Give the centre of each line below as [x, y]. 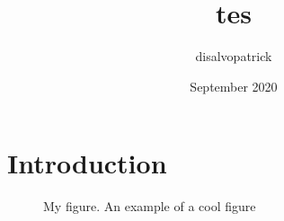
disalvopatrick [234, 56]
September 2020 [234, 86]
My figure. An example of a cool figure [150, 206]
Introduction [87, 163]
